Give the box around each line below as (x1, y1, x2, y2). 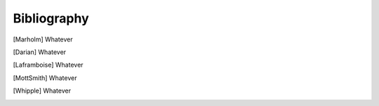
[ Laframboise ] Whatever (13, 60, 84, 69)
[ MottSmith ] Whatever (13, 74, 77, 82)
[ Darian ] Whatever (13, 48, 67, 56)
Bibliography (13, 11, 89, 26)
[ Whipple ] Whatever (13, 86, 72, 95)
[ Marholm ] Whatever (13, 35, 73, 44)
